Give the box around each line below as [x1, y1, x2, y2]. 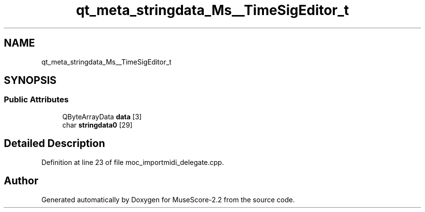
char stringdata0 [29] [62, 120, 132, 129]
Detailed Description [4, 137, 105, 150]
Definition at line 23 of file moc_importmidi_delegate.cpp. [41, 158, 224, 166]
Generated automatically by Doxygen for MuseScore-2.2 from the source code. [41, 195, 295, 204]
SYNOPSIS [4, 74, 57, 87]
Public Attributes [4, 95, 69, 105]
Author [4, 175, 38, 187]
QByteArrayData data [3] [62, 112, 142, 121]
